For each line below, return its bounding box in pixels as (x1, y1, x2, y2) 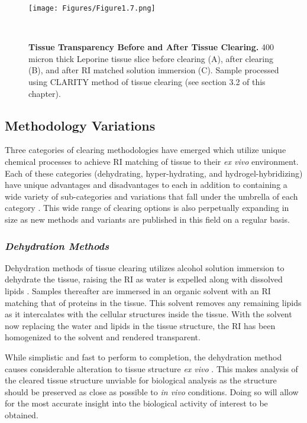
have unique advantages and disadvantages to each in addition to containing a (5, 178, 287, 191)
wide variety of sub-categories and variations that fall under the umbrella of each (5, 190, 298, 202)
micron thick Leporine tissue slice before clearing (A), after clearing (28, 52, 274, 64)
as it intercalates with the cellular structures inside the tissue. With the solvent (5, 308, 292, 320)
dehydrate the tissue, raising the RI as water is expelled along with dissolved (5, 273, 283, 285)
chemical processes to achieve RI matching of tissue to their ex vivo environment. (5, 155, 299, 168)
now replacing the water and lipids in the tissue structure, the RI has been (5, 319, 276, 331)
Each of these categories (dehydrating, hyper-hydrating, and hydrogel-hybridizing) (5, 167, 303, 179)
